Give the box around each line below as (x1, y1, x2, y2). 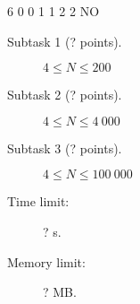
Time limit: (7, 192, 70, 211)
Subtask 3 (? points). (7, 138, 122, 157)
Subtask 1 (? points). (7, 31, 122, 50)
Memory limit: (7, 252, 86, 271)
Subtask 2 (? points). (7, 85, 122, 104)
